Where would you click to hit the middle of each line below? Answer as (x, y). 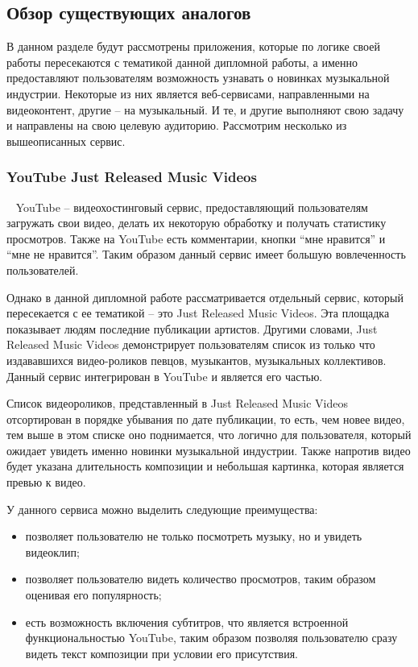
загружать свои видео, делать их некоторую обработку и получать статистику (197, 223)
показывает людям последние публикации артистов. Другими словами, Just (192, 328)
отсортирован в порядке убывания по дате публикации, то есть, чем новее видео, (206, 418)
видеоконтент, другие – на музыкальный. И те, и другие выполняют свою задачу (205, 109)
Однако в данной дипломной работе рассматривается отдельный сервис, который (205, 297)
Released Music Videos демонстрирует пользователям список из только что (191, 344)
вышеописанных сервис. (66, 141)
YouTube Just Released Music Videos (132, 177)
